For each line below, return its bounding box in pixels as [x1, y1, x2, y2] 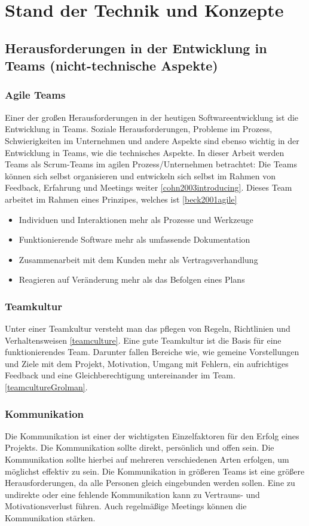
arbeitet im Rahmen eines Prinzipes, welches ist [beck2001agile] [5, 192, 237, 205]
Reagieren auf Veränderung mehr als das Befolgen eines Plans [19, 273, 245, 286]
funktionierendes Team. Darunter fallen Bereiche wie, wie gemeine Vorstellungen [5, 345, 299, 358]
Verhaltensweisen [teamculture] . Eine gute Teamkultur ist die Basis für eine [5, 334, 282, 346]
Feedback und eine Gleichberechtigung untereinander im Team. [5, 369, 235, 381]
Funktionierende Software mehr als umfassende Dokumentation [19, 233, 250, 246]
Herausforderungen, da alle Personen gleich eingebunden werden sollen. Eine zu [5, 476, 295, 489]
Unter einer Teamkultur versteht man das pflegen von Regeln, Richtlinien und [5, 322, 290, 335]
